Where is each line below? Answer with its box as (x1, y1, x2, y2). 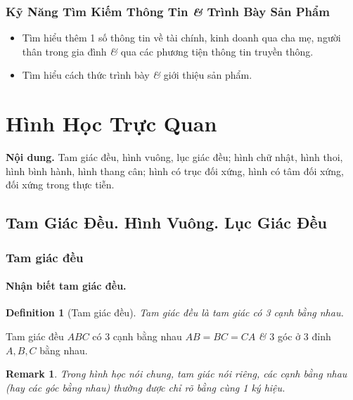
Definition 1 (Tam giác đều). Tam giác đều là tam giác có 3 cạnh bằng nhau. (6, 305, 344, 320)
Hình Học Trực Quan (6, 109, 217, 138)
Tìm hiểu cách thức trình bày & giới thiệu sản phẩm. (22, 67, 252, 82)
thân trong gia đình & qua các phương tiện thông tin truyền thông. (22, 44, 314, 58)
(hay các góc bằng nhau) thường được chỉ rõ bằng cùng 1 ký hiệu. (6, 380, 285, 394)
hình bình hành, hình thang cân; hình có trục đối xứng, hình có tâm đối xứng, (6, 163, 344, 178)
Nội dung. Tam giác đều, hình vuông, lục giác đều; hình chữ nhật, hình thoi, (6, 150, 343, 164)
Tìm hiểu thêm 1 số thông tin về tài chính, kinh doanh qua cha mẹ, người (22, 30, 341, 45)
